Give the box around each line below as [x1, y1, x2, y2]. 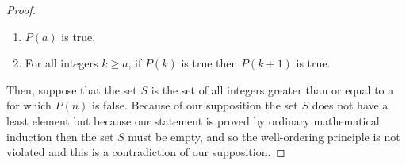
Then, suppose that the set [6, 81, 137, 98]
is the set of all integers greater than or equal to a [151, 81, 394, 98]
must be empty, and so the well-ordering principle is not [128, 128, 400, 144]
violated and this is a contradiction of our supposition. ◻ [6, 144, 285, 160]
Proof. [6, 2, 36, 17]
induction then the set [6, 128, 114, 144]
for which [6, 97, 52, 113]
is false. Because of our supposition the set [92, 97, 298, 113]
